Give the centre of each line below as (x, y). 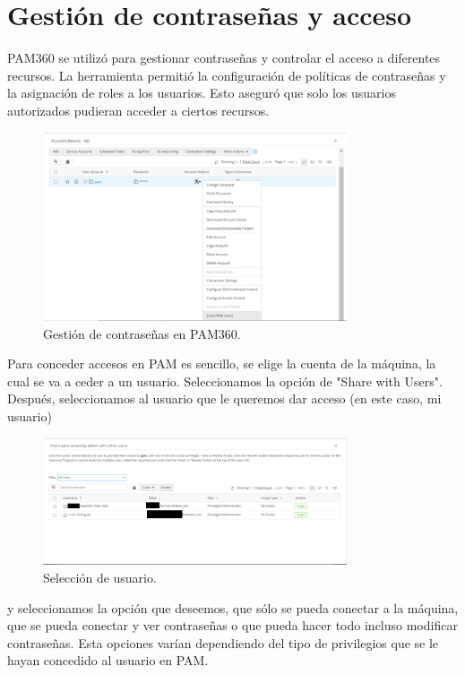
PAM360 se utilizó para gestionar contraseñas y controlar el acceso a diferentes (224, 58)
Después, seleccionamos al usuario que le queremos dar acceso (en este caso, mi (224, 398)
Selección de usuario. (100, 577)
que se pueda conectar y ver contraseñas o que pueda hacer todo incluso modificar (232, 625)
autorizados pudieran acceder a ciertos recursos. (138, 110)
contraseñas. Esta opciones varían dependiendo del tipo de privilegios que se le (223, 642)
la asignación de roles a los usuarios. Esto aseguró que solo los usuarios (202, 93)
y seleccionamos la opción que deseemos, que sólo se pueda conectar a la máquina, (233, 607)
